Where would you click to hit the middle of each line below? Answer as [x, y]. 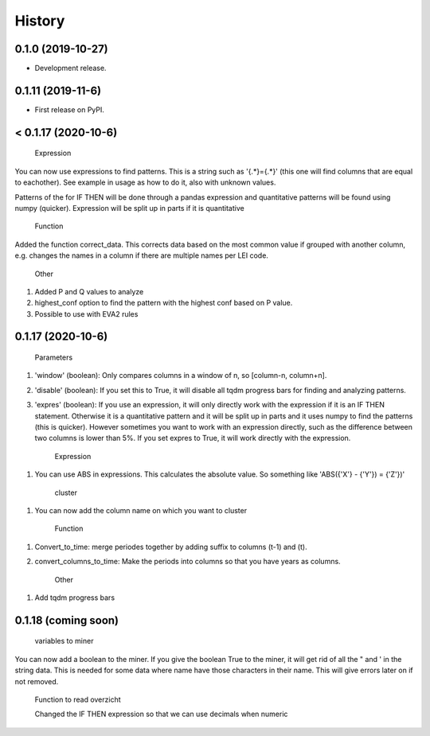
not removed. [37, 681]
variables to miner [64, 641]
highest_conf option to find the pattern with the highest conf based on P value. [164, 303]
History [40, 21]
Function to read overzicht [78, 699]
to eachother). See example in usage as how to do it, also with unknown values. [145, 182]
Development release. [70, 68]
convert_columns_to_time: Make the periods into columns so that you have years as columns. [188, 562]
